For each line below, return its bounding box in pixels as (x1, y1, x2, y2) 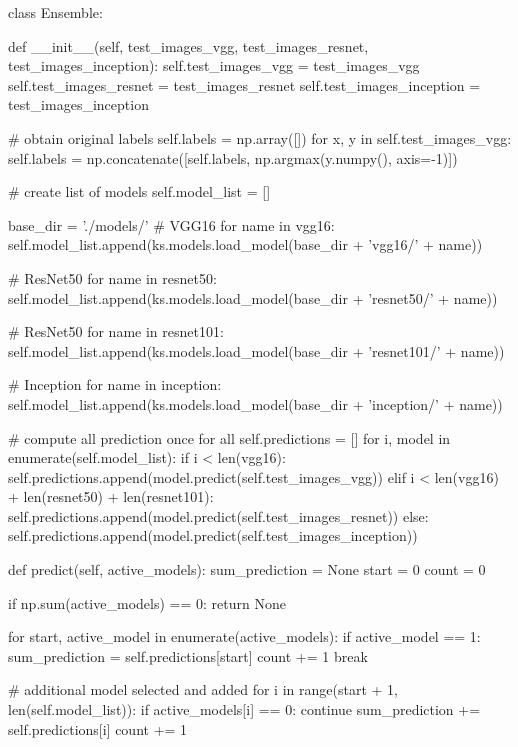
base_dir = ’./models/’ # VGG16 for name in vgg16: (8, 214, 335, 235)
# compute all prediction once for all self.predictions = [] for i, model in (8, 427, 451, 448)
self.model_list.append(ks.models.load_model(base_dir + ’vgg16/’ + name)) (8, 234, 483, 255)
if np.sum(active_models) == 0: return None (8, 592, 286, 613)
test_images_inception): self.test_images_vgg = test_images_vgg (8, 55, 420, 76)
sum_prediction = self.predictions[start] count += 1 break (8, 645, 368, 666)
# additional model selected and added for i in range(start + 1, (8, 679, 398, 700)
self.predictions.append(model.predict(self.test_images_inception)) (8, 525, 418, 546)
